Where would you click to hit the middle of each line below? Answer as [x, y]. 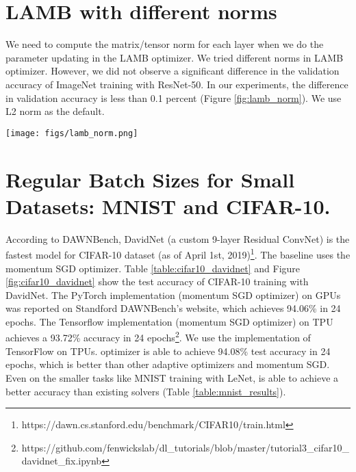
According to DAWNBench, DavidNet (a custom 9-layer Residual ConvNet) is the [178, 238]
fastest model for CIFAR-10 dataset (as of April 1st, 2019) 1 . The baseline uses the [178, 253]
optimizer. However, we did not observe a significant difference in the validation [173, 71]
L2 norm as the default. [55, 111]
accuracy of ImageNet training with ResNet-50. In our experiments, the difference [177, 84]
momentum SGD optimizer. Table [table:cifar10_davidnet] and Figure [153, 268]
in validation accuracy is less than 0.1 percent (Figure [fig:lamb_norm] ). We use [174, 97]
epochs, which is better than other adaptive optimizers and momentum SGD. [168, 364]
